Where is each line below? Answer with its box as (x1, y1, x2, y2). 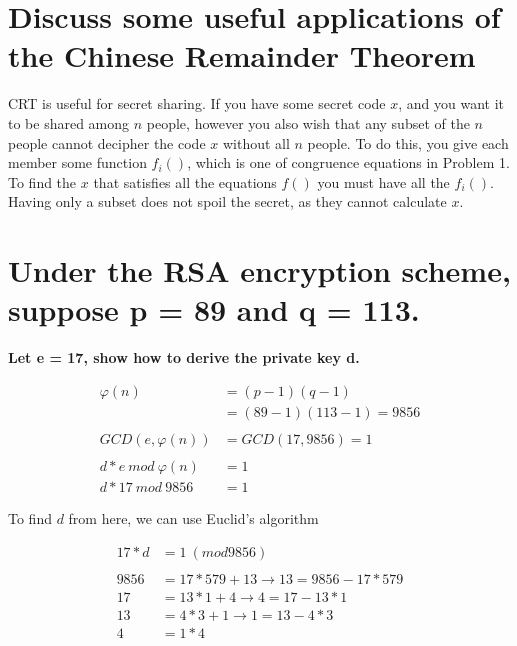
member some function (8, 152, 147, 173)
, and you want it (398, 93, 505, 114)
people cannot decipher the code (8, 132, 206, 153)
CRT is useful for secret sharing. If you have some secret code (8, 93, 386, 114)
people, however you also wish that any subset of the (146, 112, 470, 133)
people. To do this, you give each (307, 132, 509, 153)
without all (222, 132, 290, 153)
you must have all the (317, 171, 450, 192)
